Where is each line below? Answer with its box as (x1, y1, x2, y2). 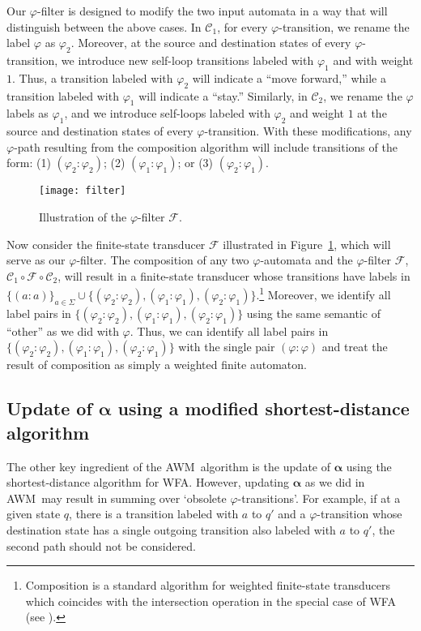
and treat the (321, 338, 388, 355)
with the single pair (178, 338, 275, 355)
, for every (217, 18, 268, 35)
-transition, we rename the (279, 18, 410, 35)
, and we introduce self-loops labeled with (64, 105, 270, 122)
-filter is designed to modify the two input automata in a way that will (36, 2, 388, 19)
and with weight (333, 51, 414, 68)
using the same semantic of (246, 304, 381, 321)
